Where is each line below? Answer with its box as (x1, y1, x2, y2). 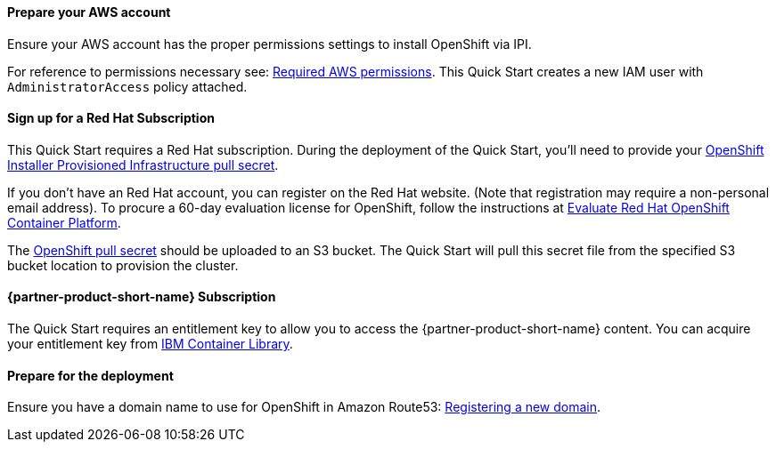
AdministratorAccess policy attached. (7, 78, 248, 94)
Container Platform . (7, 214, 121, 230)
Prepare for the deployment (7, 367, 174, 383)
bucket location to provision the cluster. (7, 257, 239, 273)
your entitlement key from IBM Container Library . (7, 336, 293, 352)
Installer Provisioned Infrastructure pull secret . (7, 156, 279, 172)
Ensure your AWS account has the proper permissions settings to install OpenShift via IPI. (7, 36, 532, 52)
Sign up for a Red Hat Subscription (7, 110, 215, 126)
